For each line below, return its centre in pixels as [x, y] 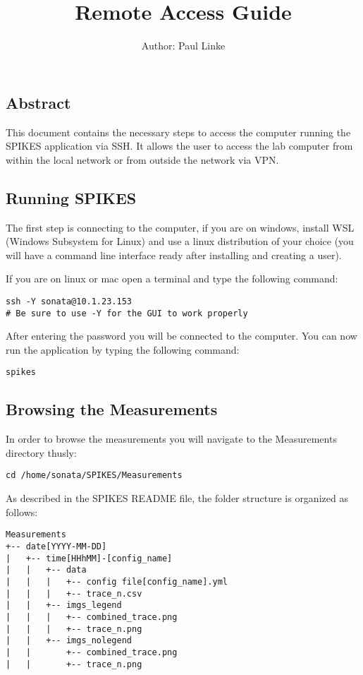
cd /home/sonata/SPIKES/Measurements [94, 476]
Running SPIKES [71, 197]
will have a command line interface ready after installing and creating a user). [174, 255]
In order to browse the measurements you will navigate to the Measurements [171, 439]
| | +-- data [46, 570]
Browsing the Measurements [112, 409]
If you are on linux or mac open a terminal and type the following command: [172, 279]
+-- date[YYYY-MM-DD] [56, 546]
